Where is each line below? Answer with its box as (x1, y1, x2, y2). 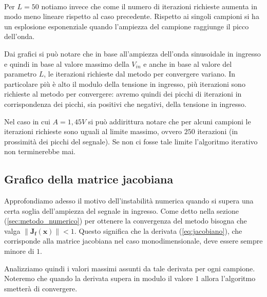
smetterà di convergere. (4, 283, 78, 293)
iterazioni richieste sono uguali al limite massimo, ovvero (4, 126, 182, 137)
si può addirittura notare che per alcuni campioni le (88, 116, 251, 126)
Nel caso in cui (4, 116, 50, 126)
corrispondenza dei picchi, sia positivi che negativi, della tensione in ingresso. (4, 98, 246, 109)
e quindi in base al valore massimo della (4, 58, 129, 69)
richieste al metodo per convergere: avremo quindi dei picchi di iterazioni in (4, 88, 242, 99)
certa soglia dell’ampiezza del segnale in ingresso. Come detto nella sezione (4, 205, 239, 216)
